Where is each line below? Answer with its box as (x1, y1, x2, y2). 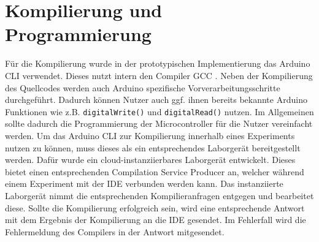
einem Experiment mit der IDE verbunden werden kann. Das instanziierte (5, 177, 283, 190)
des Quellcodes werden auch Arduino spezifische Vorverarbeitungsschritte (5, 81, 280, 94)
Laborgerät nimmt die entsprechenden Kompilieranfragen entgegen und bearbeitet (5, 189, 314, 202)
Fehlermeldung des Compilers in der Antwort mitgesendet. (5, 225, 225, 238)
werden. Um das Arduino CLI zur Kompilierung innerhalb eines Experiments (5, 129, 295, 142)
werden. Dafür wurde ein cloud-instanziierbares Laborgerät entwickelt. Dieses (5, 153, 296, 166)
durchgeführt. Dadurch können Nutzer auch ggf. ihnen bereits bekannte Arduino (5, 93, 307, 106)
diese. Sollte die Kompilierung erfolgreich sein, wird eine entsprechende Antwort (5, 201, 305, 214)
